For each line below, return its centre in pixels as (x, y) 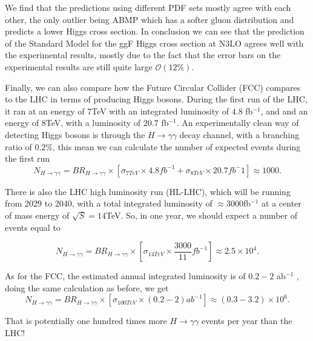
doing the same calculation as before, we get (87, 287)
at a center (282, 203)
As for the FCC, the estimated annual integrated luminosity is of (125, 276)
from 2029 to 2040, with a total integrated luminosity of (109, 203)
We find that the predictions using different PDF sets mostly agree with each (148, 7)
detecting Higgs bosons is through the (75, 134)
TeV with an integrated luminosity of (160, 111)
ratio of (18, 146)
